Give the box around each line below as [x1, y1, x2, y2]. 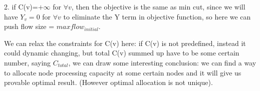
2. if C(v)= [4, 1, 38, 11]
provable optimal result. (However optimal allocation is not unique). [4, 77, 213, 87]
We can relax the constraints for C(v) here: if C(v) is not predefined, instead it [4, 37, 246, 48]
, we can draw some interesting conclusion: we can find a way [68, 57, 256, 67]
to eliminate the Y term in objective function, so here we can [63, 11, 251, 21]
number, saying [4, 57, 51, 67]
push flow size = [4, 21, 55, 31]
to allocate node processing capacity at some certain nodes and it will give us [4, 67, 241, 77]
